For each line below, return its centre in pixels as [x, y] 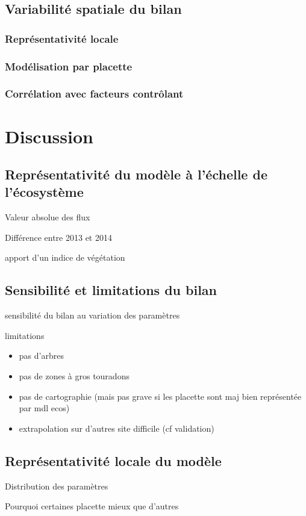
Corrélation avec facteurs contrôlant [94, 94]
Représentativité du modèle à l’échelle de [136, 174]
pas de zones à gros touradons [74, 376]
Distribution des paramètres [57, 486]
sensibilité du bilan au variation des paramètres [92, 315]
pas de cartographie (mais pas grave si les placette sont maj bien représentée [160, 396]
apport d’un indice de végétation [65, 257]
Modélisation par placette [69, 66]
